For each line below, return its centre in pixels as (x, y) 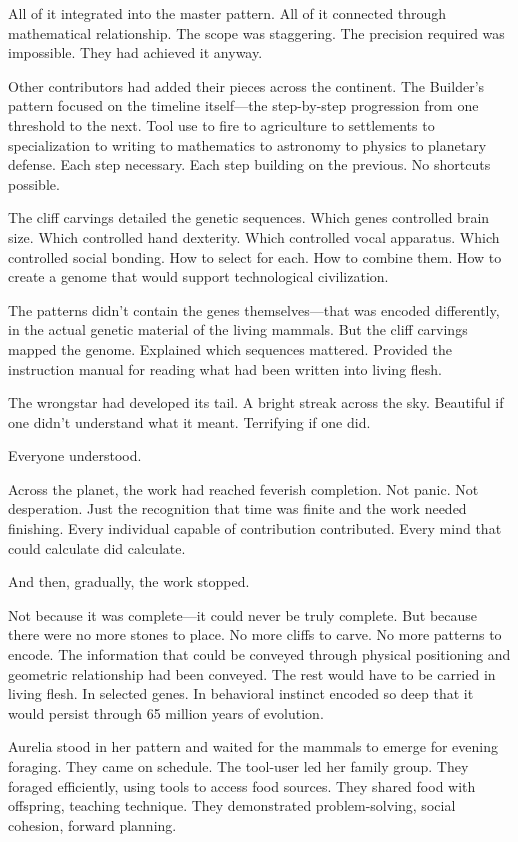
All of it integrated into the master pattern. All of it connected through (227, 13)
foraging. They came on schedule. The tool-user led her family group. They (238, 766)
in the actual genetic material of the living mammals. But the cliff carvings (238, 329)
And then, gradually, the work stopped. (129, 581)
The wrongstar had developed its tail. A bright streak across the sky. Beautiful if (256, 402)
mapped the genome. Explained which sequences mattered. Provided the (230, 348)
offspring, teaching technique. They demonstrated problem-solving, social (232, 805)
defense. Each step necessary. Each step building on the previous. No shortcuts (249, 164)
